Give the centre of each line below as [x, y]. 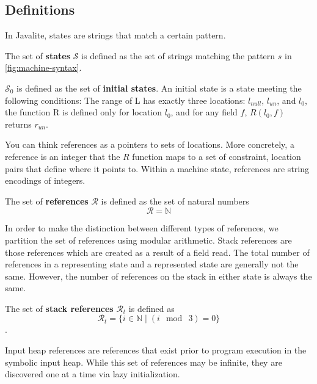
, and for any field [204, 112]
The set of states [38, 55]
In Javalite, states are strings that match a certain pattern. [115, 35]
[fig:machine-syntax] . [43, 67]
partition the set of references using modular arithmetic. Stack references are [148, 240]
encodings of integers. [45, 180]
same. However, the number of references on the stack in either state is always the [158, 276]
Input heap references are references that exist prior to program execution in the [156, 350]
